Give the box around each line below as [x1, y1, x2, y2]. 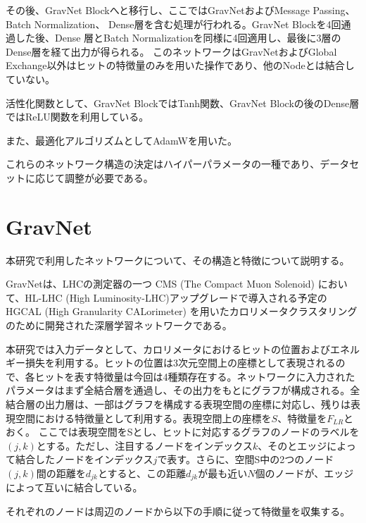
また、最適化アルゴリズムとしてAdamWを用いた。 [6, 133, 237, 147]
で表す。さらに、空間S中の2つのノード [157, 452, 334, 467]
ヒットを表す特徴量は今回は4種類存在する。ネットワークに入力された [34, 369, 355, 383]
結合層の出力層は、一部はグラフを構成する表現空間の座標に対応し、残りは [6, 397, 351, 411]
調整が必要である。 [64, 170, 153, 185]
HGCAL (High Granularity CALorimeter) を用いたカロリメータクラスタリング [6, 304, 358, 319]
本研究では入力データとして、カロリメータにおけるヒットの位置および [6, 341, 330, 356]
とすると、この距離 [98, 465, 187, 480]
